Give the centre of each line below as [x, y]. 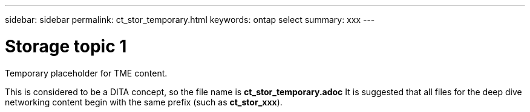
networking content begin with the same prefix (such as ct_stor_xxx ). [144, 102]
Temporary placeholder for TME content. [86, 73]
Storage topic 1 [66, 46]
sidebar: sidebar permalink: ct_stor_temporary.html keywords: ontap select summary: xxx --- [190, 20]
